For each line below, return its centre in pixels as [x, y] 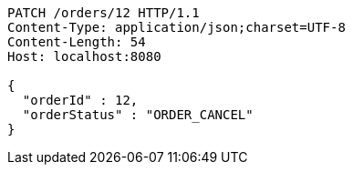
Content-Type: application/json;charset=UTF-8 [176, 27]
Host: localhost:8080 [84, 56]
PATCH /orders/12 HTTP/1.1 [104, 13]
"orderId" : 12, [80, 100]
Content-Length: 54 [77, 42]
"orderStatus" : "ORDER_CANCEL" [138, 115]
